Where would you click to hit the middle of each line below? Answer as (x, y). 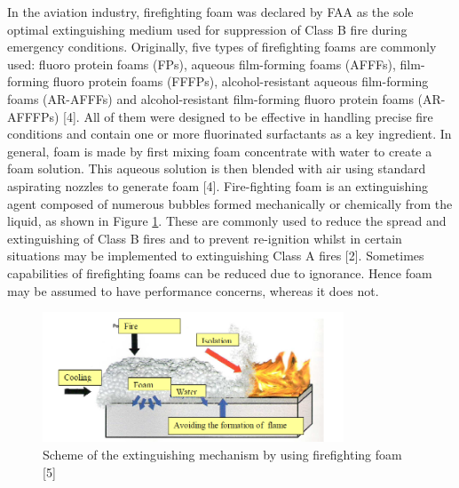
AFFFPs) (33, 116)
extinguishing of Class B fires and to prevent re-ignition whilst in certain (205, 238)
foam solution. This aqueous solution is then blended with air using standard (217, 168)
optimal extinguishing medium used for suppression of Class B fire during (207, 29)
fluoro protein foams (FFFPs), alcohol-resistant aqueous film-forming (241, 81)
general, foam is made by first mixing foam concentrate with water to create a (220, 151)
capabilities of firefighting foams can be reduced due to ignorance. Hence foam (220, 272)
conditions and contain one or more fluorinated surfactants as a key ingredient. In (229, 134)
